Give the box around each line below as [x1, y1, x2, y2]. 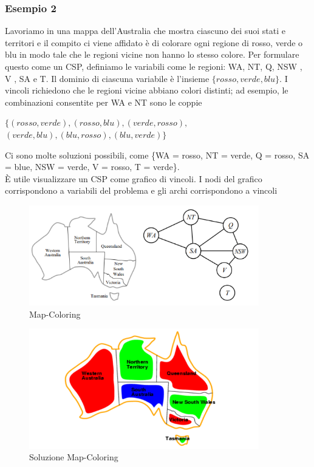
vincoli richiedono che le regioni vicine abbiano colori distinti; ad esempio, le [5, 84, 288, 97]
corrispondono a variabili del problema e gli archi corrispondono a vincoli [5, 184, 278, 197]
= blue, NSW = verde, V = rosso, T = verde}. [5, 160, 180, 173]
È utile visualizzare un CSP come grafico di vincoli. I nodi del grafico [5, 172, 262, 185]
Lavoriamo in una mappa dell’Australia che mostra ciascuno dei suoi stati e [5, 24, 285, 37]
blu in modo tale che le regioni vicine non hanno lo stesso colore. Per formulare [5, 48, 299, 61]
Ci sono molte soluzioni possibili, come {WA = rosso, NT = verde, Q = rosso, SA [5, 148, 310, 161]
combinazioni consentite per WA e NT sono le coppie [5, 95, 202, 108]
